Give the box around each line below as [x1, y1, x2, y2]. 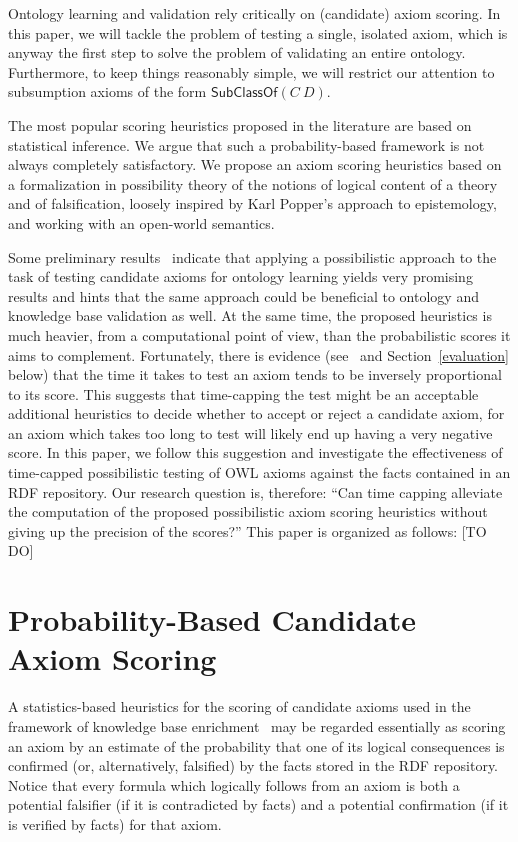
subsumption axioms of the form [8, 81, 207, 102]
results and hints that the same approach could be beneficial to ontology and [8, 285, 479, 306]
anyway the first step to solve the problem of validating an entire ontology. [8, 42, 466, 63]
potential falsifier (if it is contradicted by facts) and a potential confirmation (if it [8, 794, 509, 815]
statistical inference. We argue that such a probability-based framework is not [8, 134, 485, 155]
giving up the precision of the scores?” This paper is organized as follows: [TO [8, 520, 487, 541]
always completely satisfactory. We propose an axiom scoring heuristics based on [8, 154, 502, 175]
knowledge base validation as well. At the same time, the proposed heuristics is [8, 305, 492, 326]
